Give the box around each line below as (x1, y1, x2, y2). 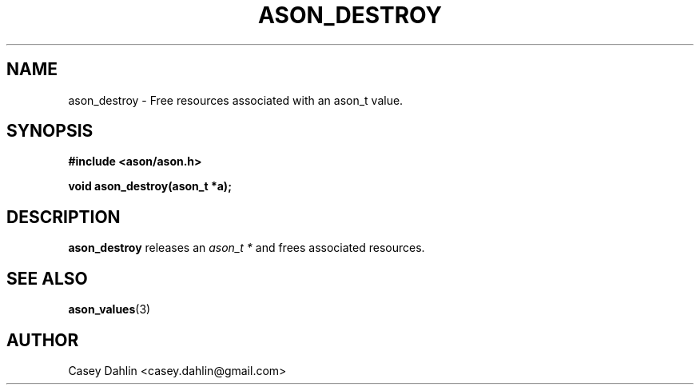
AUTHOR (6, 329, 79, 350)
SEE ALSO (6, 268, 88, 289)
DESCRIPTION (6, 206, 121, 227)
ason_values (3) (68, 302, 151, 317)
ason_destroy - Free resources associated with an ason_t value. (68, 93, 404, 107)
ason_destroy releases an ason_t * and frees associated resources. (68, 241, 425, 255)
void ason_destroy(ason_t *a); (68, 179, 232, 194)
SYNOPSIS (6, 121, 93, 142)
